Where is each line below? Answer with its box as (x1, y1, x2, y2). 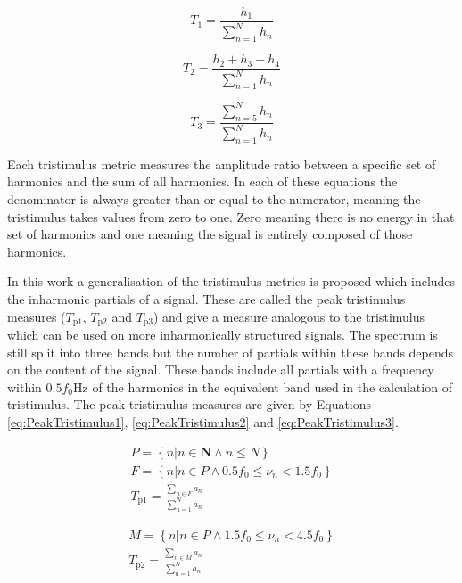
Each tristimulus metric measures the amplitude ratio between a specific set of (7, 154, 436, 173)
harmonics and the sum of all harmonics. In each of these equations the (7, 172, 398, 191)
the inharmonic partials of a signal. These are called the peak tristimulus (7, 290, 406, 308)
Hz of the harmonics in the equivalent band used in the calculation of (73, 377, 452, 396)
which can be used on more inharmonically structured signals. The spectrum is (7, 325, 438, 344)
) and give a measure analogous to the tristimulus (153, 307, 425, 325)
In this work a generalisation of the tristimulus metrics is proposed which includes (7, 272, 456, 291)
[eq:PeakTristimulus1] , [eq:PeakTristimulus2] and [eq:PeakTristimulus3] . (7, 413, 399, 431)
